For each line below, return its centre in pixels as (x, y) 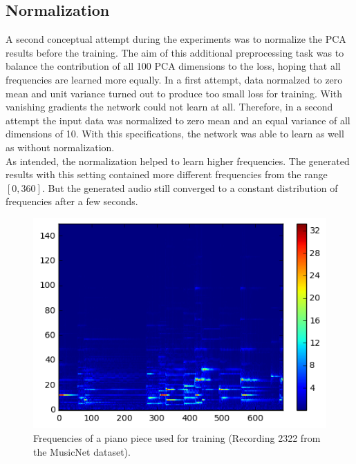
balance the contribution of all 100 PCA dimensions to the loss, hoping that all (173, 66)
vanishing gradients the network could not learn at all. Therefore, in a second (169, 107)
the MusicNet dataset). (82, 451)
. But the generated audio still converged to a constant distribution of (190, 187)
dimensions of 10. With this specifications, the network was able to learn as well (175, 134)
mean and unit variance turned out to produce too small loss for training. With (174, 93)
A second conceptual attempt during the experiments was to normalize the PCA (176, 39)
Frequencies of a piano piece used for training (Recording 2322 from (177, 437)
